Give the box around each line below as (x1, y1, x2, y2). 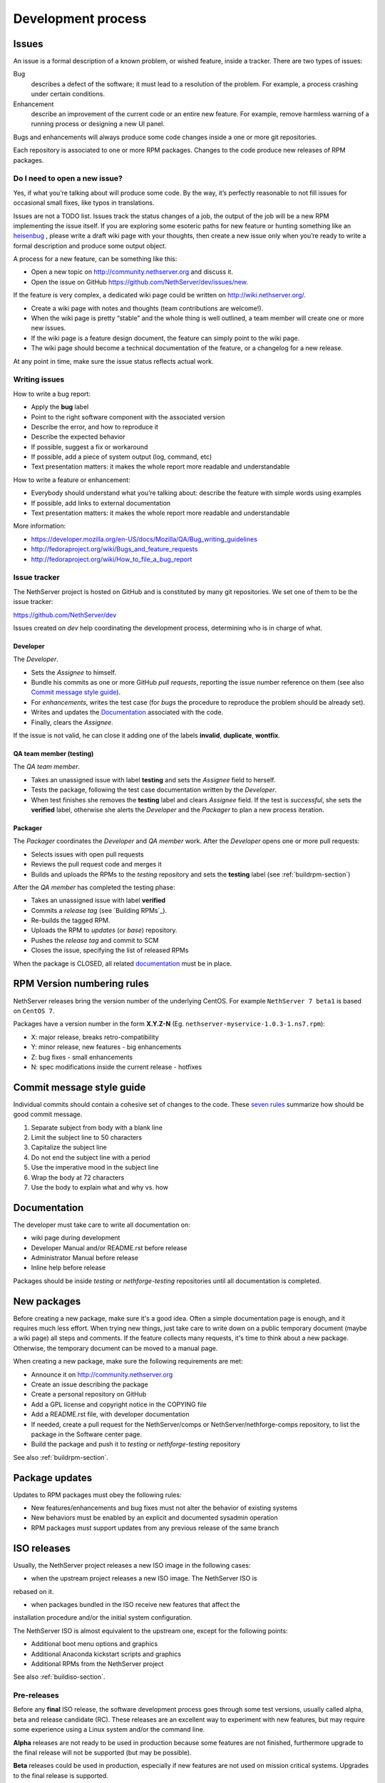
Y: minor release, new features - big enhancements (31, 1043, 182, 1051)
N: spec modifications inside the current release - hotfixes (31, 1063, 202, 1071)
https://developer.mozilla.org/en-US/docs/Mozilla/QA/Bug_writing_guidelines (31, 535, 258, 543)
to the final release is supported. (13, 1771, 108, 1779)
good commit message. (13, 1110, 83, 1119)
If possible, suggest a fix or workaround (31, 442, 148, 451)
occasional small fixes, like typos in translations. (13, 198, 155, 207)
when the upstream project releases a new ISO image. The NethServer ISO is (31, 1574, 257, 1583)
